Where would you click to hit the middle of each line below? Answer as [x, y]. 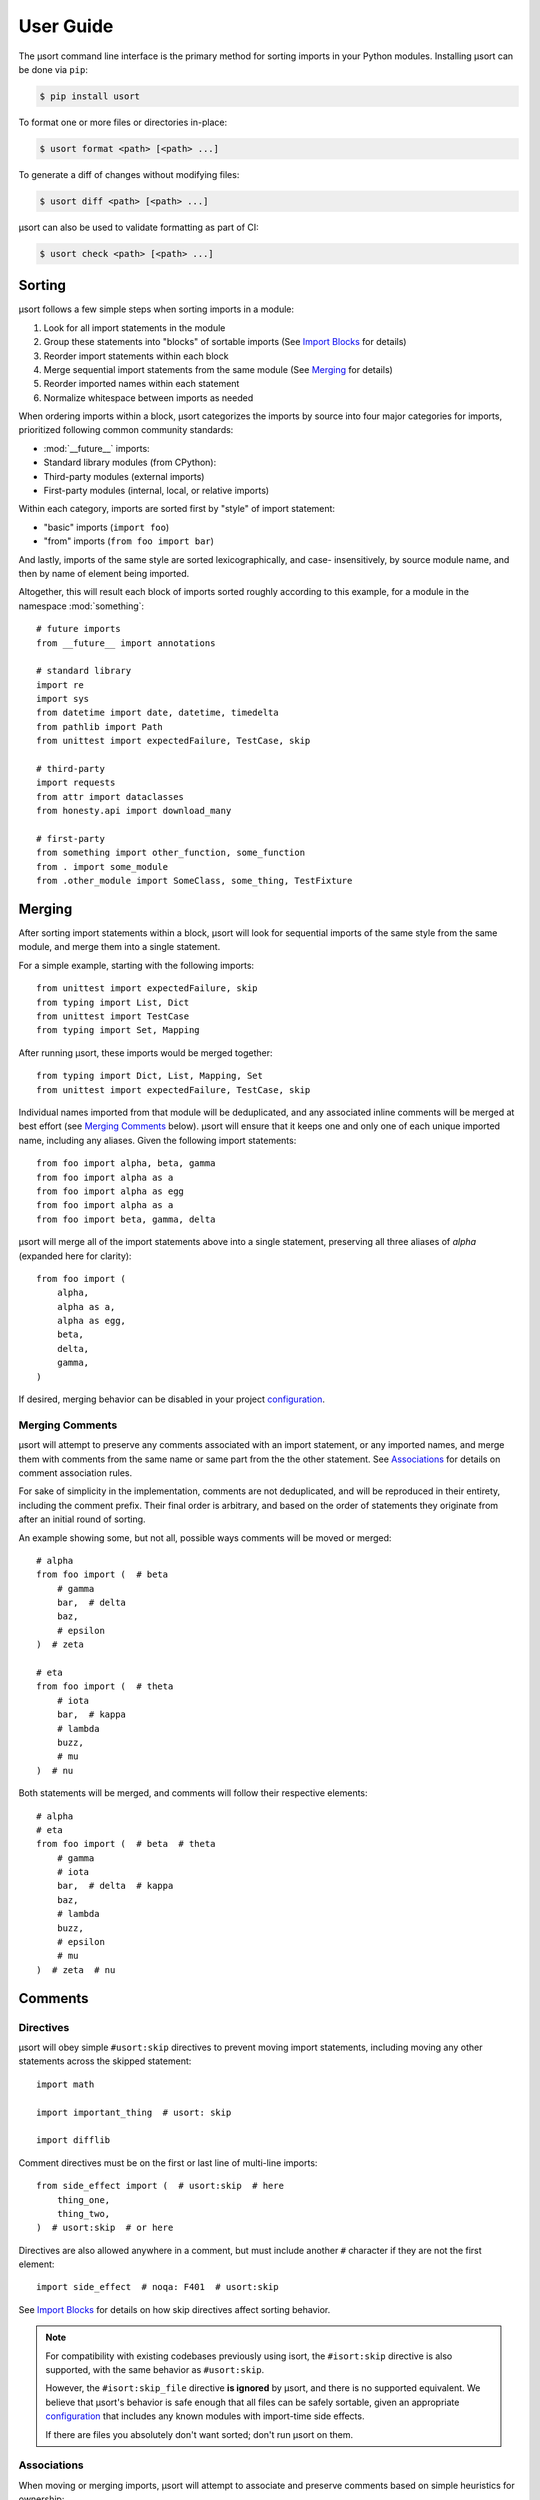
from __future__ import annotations [126, 643]
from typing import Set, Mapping [118, 1030]
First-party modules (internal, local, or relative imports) [156, 491]
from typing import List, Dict [113, 1002]
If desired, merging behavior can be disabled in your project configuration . [171, 1399]
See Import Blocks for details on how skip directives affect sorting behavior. [174, 2309]
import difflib [73, 2140]
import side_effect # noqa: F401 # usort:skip [157, 2287]
